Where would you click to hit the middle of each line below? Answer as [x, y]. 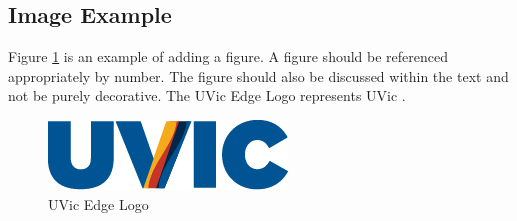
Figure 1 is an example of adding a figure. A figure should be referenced [228, 56]
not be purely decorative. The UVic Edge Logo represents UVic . [207, 95]
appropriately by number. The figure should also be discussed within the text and [258, 75]
